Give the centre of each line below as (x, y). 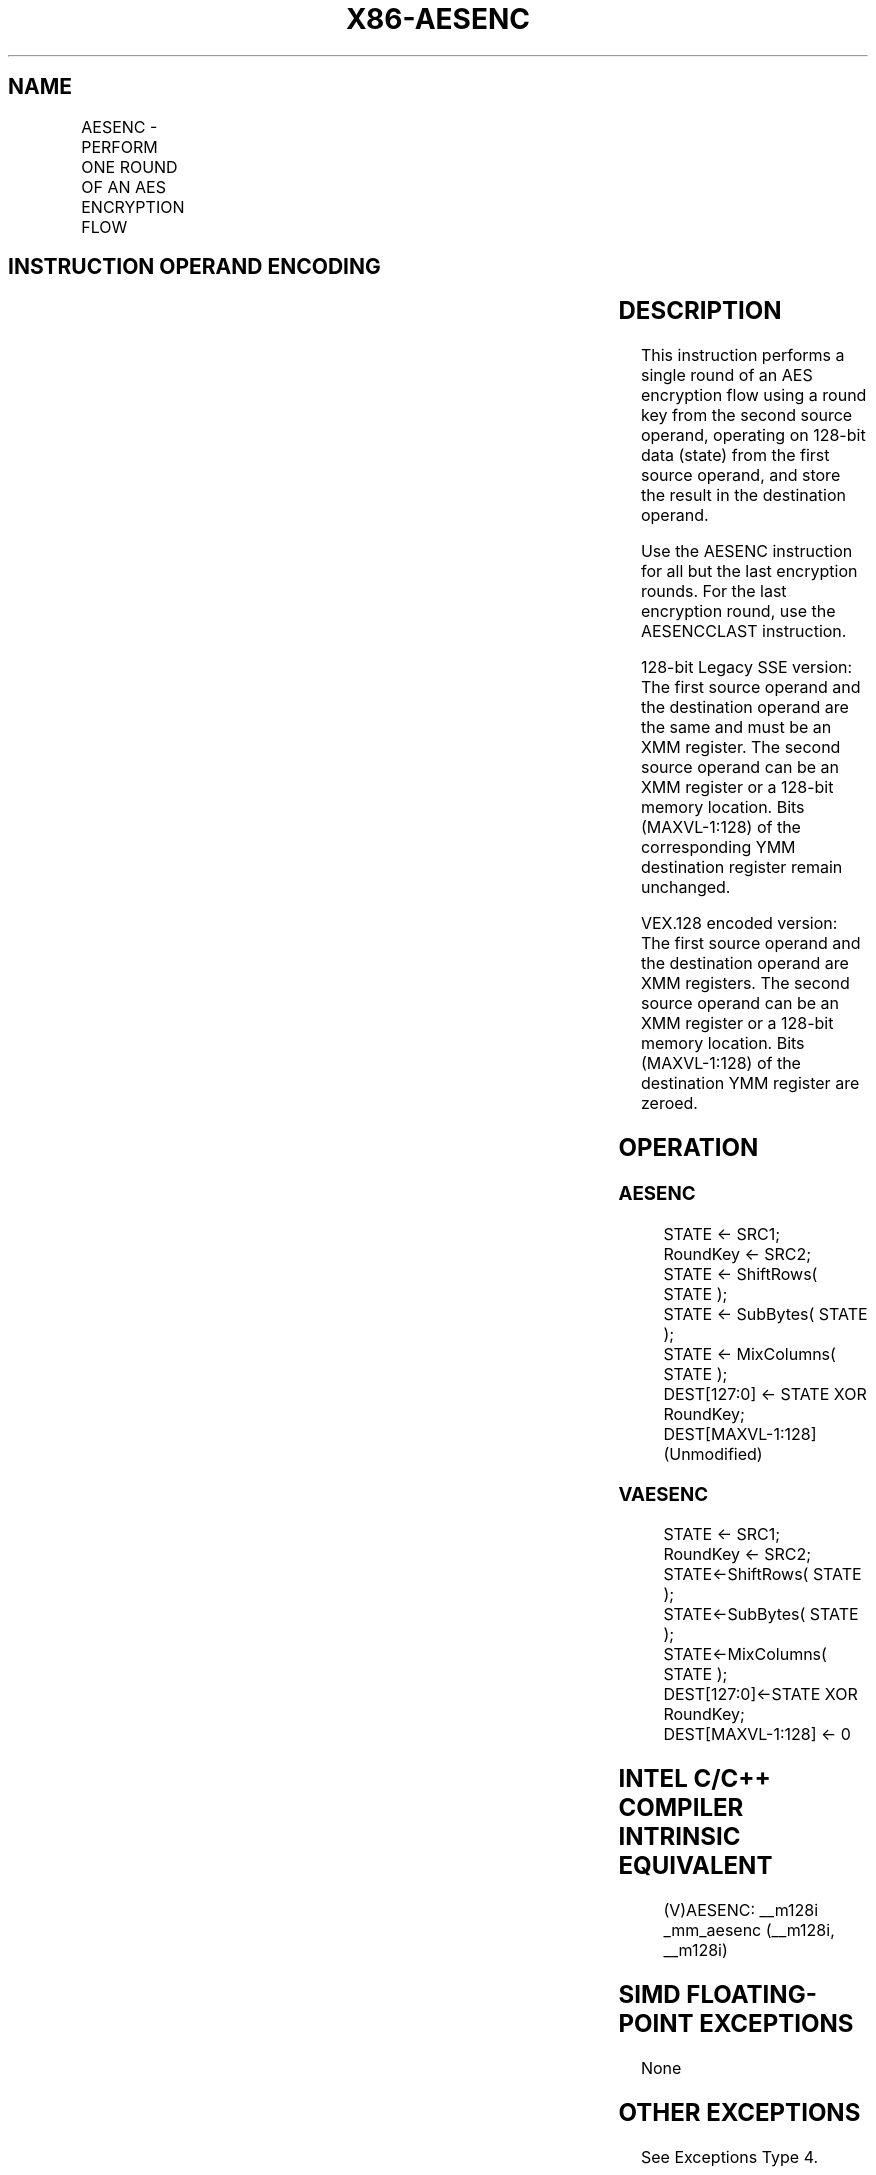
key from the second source (746, 415)
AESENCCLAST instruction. (743, 631)
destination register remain (741, 867)
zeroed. (669, 1103)
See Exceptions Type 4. (729, 2156)
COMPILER (681, 1808)
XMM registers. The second (745, 983)
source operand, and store (740, 475)
